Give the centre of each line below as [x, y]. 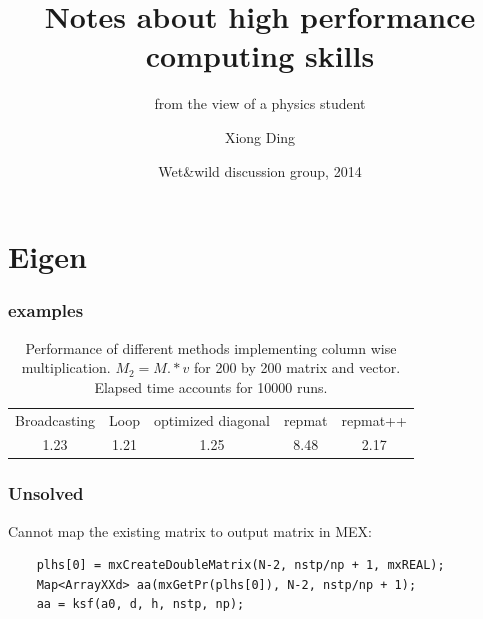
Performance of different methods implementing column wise [211, 347]
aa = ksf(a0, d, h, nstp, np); [140, 604]
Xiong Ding [260, 136]
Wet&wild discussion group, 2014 [260, 170]
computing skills [260, 55]
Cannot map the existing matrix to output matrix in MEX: [190, 530]
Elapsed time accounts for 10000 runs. [211, 386]
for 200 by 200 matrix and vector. [297, 367]
